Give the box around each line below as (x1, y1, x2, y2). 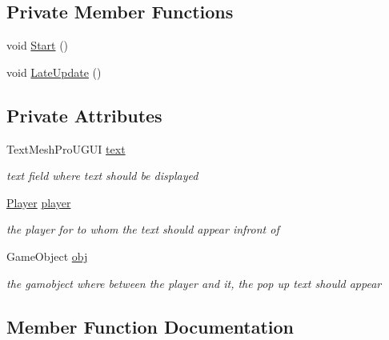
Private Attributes (6, 102, 162, 127)
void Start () (6, 37, 69, 54)
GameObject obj (6, 247, 88, 264)
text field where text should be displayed (6, 167, 199, 184)
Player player (6, 194, 71, 210)
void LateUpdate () (6, 63, 102, 80)
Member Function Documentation (6, 314, 295, 338)
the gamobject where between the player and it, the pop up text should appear (6, 274, 382, 291)
